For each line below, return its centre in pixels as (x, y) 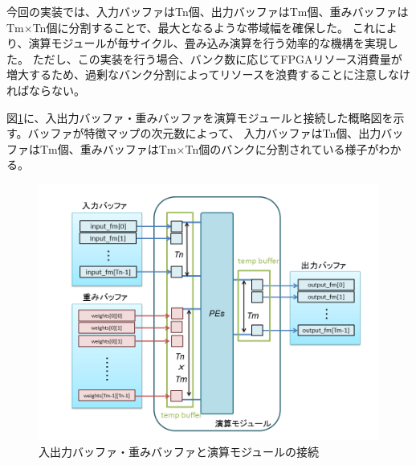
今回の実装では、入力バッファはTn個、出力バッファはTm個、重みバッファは (208, 11)
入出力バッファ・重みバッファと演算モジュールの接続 (179, 451)
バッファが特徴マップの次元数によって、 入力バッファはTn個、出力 (204, 133)
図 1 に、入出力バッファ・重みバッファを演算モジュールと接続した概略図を (200, 117)
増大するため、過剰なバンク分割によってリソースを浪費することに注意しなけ (208, 74)
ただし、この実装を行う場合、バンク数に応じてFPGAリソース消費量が (217, 58)
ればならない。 (46, 90)
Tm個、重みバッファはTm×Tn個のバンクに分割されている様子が (209, 148)
